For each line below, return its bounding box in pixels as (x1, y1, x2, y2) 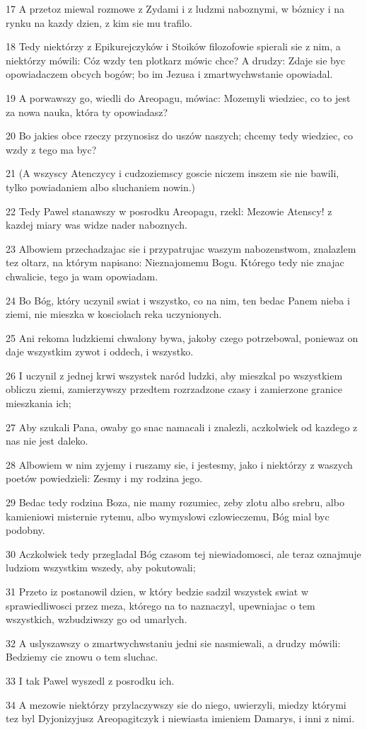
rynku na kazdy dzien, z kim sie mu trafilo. (6, 15, 192, 30)
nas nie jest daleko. (6, 433, 88, 448)
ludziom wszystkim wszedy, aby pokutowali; (6, 560, 196, 575)
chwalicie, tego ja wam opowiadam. (6, 268, 158, 283)
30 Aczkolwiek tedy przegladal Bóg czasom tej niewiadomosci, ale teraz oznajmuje (6, 546, 361, 561)
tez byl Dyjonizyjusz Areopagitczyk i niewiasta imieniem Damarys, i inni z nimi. (6, 711, 355, 726)
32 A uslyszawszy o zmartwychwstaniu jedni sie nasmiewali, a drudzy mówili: (6, 635, 341, 650)
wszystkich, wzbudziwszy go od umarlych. (6, 612, 187, 627)
